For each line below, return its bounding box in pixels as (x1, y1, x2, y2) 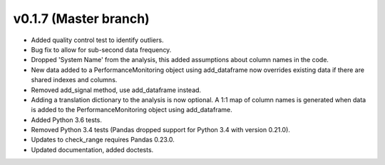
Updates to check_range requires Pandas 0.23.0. (31, 136, 175, 144)
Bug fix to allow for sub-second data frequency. (31, 45, 172, 54)
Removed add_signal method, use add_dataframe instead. (31, 86, 202, 94)
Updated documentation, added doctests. (31, 145, 154, 154)
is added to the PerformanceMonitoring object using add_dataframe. (31, 106, 232, 114)
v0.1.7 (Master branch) (13, 11, 150, 26)
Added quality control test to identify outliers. (31, 36, 164, 44)
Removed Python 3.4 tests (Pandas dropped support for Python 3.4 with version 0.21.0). (31, 126, 290, 134)
